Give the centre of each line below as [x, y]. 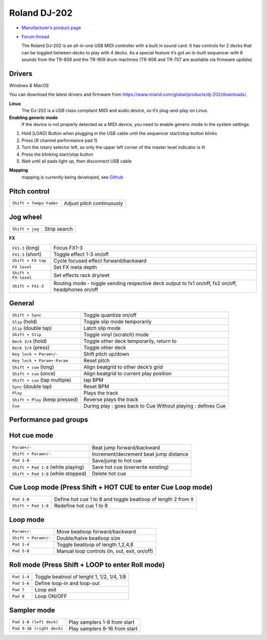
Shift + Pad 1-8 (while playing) [48, 467]
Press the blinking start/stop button [57, 154]
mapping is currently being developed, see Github [72, 177]
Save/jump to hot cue [117, 461]
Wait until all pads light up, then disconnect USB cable [77, 161]
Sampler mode [32, 610]
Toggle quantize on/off [110, 315]
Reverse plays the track [111, 399]
